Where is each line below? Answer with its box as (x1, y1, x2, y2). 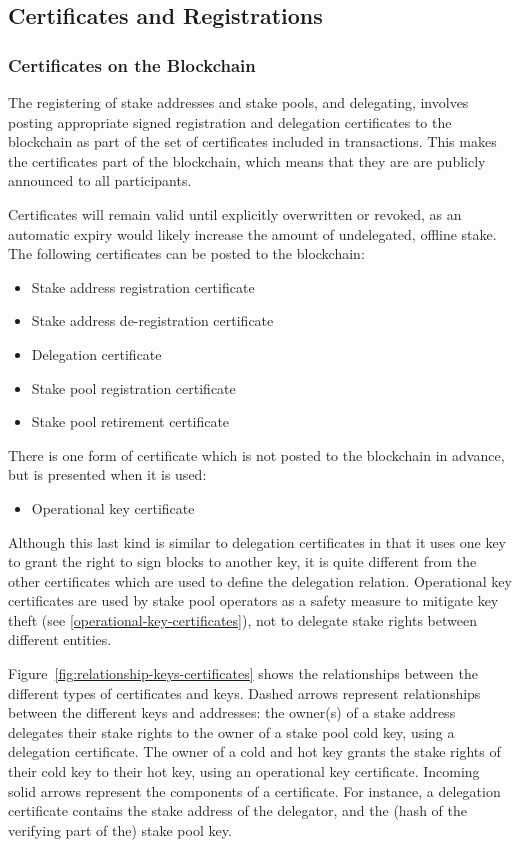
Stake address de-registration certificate (31, 310, 274, 331)
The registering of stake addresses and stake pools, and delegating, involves (8, 92, 469, 112)
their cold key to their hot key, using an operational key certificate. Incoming (8, 761, 480, 782)
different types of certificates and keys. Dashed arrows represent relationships (8, 682, 481, 703)
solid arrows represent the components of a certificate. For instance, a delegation (8, 780, 501, 801)
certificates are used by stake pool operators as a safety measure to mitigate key (8, 590, 499, 611)
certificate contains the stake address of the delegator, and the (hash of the (8, 800, 467, 821)
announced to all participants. (8, 170, 192, 191)
